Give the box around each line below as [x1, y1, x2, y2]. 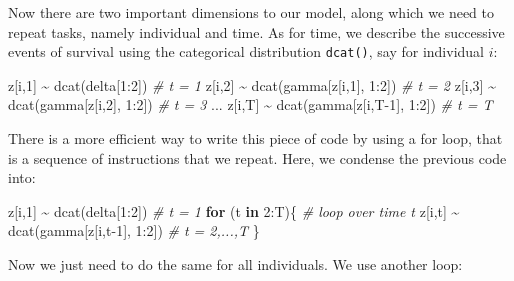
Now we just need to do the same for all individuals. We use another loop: [8, 254, 463, 274]
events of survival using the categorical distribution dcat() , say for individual [8, 41, 484, 62]
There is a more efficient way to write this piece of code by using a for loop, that [8, 128, 503, 149]
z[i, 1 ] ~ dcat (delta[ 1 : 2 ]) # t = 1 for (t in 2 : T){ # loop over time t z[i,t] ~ [8, 200, 460, 221]
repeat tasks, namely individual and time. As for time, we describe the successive [8, 21, 505, 42]
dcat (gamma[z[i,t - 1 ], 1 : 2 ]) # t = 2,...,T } [8, 220, 260, 241]
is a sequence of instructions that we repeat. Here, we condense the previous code [8, 147, 507, 168]
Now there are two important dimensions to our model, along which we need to [8, 2, 494, 22]
